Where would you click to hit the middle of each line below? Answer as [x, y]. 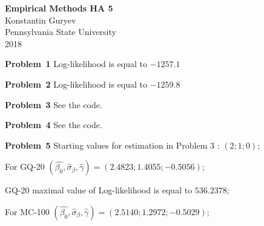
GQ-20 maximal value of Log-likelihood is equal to [99, 190]
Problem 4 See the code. [54, 125]
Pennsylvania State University [61, 32]
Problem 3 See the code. [54, 104]
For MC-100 [27, 211]
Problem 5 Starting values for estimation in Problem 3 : [112, 145]
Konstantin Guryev [41, 20]
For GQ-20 [25, 166]
